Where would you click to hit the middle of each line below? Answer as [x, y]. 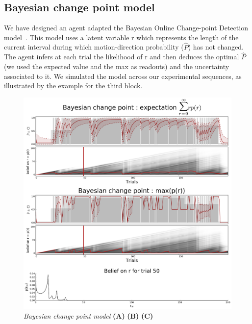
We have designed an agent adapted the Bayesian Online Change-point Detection [126, 28]
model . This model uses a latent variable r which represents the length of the [121, 37]
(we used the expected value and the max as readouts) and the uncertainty [117, 66]
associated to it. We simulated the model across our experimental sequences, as [123, 76]
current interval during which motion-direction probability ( [94, 47]
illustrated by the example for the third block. [73, 86]
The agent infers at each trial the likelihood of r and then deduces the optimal [122, 57]
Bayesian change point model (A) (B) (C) [88, 315]
